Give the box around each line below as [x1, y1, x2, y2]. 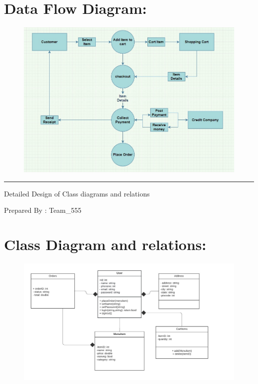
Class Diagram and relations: [4, 234, 206, 254]
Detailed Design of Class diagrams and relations [4, 188, 150, 198]
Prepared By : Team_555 [4, 205, 82, 215]
